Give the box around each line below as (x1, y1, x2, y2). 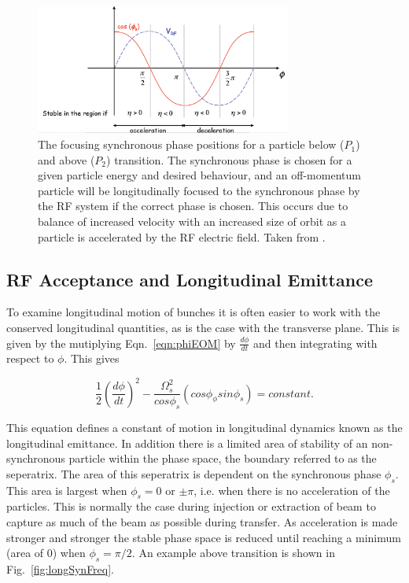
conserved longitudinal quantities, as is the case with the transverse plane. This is (6, 319, 400, 336)
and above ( (38, 151, 95, 168)
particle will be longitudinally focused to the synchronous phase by (38, 182, 360, 198)
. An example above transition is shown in (131, 544, 335, 561)
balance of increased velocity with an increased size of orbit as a (38, 213, 346, 230)
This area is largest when (6, 482, 127, 498)
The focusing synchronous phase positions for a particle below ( (38, 136, 345, 153)
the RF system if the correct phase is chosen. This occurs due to (38, 197, 348, 214)
